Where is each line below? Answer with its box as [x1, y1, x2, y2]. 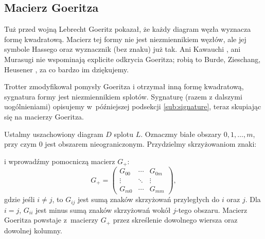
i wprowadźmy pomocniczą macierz [4, 155, 115, 166]
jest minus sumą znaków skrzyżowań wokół [36, 204, 171, 215]
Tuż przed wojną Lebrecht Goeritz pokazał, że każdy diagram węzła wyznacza [4, 24, 251, 34]
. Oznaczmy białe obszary [140, 128, 222, 139]
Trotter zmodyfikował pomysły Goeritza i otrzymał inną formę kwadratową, [4, 81, 244, 92]
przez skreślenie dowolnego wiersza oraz [113, 214, 238, 225]
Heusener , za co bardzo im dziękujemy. [4, 64, 129, 74]
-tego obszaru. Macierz [175, 204, 248, 215]
